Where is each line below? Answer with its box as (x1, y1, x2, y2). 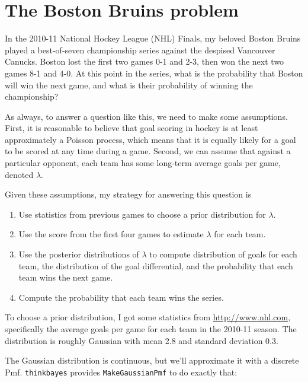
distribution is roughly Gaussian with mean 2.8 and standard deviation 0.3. (5, 334, 278, 346)
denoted (5, 168, 34, 180)
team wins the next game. (18, 271, 113, 284)
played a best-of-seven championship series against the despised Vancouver (5, 43, 275, 56)
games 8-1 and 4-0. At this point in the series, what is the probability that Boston (5, 66, 303, 79)
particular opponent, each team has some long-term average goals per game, (5, 157, 281, 169)
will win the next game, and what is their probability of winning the (5, 78, 253, 91)
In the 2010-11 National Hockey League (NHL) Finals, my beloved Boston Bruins (5, 32, 301, 44)
